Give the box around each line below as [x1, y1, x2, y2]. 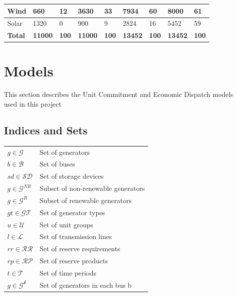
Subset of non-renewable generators [39, 183, 145, 193]
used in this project [4, 99, 62, 109]
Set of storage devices [39, 171, 104, 181]
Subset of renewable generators [39, 195, 132, 205]
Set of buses [39, 159, 75, 169]
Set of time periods [39, 267, 97, 277]
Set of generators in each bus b [39, 279, 132, 290]
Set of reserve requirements [39, 243, 120, 254]
